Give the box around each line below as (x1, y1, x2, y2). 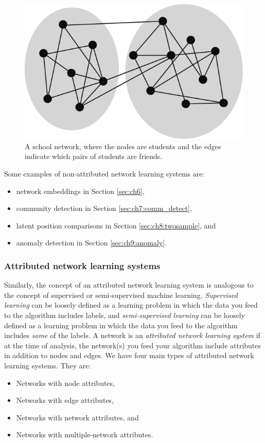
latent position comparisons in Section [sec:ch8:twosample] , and (16, 220, 216, 231)
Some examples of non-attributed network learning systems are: (4, 168, 205, 179)
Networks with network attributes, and (16, 412, 139, 422)
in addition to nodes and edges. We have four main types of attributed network (4, 350, 254, 361)
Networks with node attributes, (16, 377, 115, 388)
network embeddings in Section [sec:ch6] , (16, 185, 145, 196)
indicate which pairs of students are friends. (25, 151, 163, 162)
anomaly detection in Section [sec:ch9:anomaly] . (16, 237, 167, 248)
